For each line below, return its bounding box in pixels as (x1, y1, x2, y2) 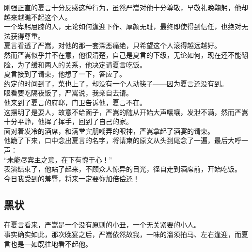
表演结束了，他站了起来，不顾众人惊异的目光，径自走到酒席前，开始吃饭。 (4, 164, 241, 174)
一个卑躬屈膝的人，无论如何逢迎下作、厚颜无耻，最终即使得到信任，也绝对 (4, 21, 241, 31)
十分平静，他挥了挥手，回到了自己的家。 (4, 116, 133, 126)
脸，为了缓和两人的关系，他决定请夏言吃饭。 (4, 59, 146, 69)
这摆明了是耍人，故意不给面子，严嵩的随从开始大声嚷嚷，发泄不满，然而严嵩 (4, 107, 248, 117)
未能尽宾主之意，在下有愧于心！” (7, 154, 112, 164)
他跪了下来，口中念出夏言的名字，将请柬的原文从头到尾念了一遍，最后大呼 (4, 135, 241, 145)
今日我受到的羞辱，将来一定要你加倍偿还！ (4, 173, 140, 183)
